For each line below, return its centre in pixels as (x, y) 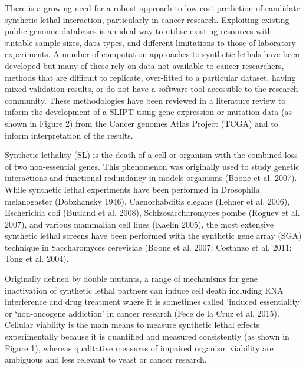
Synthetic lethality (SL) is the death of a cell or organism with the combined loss (151, 155)
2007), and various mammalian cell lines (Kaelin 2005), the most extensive (139, 224)
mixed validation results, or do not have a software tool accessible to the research (152, 89)
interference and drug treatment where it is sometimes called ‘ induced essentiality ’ (153, 302)
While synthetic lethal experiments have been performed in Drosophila (132, 189)
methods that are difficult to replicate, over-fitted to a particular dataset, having (150, 77)
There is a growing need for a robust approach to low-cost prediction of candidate (152, 8)
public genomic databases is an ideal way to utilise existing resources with (139, 31)
